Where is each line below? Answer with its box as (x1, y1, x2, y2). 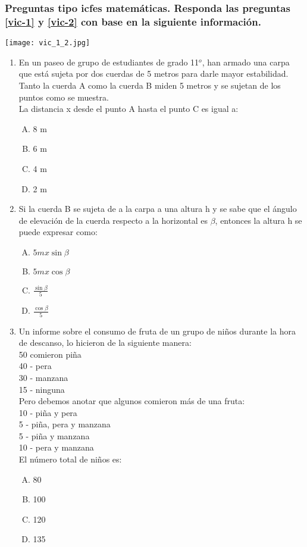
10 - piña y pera (18, 406, 77, 418)
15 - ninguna (18, 383, 65, 395)
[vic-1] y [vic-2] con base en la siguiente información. (5, 14, 261, 29)
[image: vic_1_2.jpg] (5, 39, 90, 48)
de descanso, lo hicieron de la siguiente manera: (18, 336, 192, 349)
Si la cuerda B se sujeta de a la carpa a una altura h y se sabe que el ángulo (18, 202, 297, 215)
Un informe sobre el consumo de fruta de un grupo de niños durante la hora (18, 324, 296, 337)
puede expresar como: (18, 226, 98, 238)
